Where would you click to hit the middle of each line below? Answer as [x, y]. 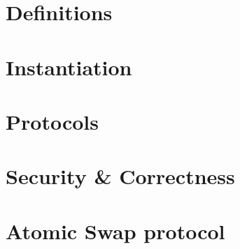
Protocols [52, 121]
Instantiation [69, 67]
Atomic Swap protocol [115, 231]
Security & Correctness [120, 176]
